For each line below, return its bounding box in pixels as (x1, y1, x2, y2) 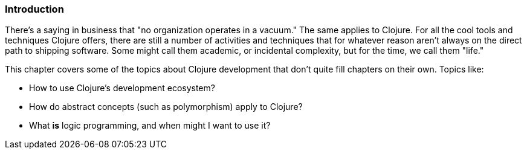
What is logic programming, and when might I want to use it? (29, 120, 271, 131)
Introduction (5, 3, 64, 15)
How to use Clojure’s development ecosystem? (29, 83, 215, 94)
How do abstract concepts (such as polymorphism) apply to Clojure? (29, 101, 303, 112)
